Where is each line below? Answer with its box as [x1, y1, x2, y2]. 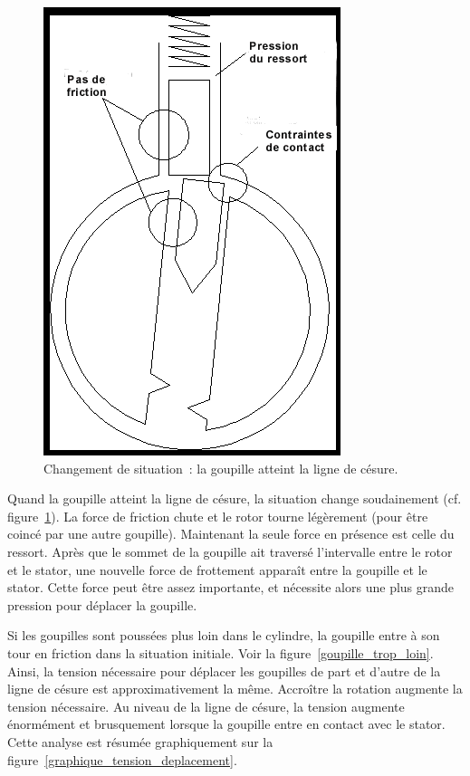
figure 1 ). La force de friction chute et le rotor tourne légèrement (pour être [7, 506, 428, 525]
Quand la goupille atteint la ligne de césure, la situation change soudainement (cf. [7, 489, 462, 508]
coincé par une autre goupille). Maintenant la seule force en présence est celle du [7, 524, 455, 543]
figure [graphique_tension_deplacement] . [7, 750, 237, 769]
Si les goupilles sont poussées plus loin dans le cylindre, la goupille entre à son [7, 626, 440, 645]
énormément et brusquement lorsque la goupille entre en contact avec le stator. [7, 714, 446, 733]
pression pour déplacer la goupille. [7, 595, 197, 614]
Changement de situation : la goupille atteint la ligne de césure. [43, 458, 398, 477]
